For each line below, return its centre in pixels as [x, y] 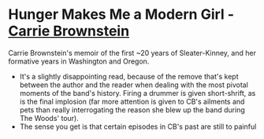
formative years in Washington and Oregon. [79, 61]
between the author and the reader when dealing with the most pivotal [134, 85]
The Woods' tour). [49, 118]
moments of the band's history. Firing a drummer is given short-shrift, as [138, 93]
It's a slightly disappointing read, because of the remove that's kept [129, 76]
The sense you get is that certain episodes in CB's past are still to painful [138, 126]
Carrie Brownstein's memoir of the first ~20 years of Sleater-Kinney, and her [132, 53]
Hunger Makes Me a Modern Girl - [121, 15]
